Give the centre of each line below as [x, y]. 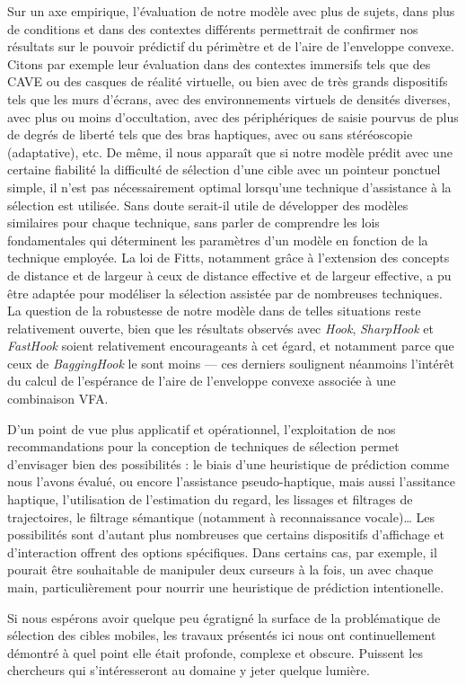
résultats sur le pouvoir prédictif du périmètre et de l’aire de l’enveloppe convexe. [231, 46]
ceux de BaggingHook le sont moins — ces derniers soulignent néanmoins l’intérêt [231, 363]
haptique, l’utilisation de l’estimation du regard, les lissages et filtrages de [210, 499]
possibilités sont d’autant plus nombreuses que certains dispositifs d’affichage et [226, 534]
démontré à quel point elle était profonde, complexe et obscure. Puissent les [215, 652]
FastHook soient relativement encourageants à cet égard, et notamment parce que [231, 346]
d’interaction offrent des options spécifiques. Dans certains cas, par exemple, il [222, 552]
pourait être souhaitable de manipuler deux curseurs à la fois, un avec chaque [220, 569]
